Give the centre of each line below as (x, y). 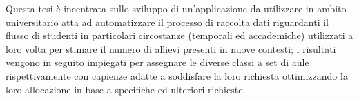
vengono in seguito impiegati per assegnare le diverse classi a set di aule (157, 62)
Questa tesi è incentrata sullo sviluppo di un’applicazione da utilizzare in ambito (176, 8)
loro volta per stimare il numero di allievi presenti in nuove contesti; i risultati (171, 48)
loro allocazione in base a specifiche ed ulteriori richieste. (126, 89)
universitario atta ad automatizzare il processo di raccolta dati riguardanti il (167, 22)
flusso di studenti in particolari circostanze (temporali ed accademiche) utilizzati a (179, 35)
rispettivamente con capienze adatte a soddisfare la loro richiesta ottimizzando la (177, 75)
